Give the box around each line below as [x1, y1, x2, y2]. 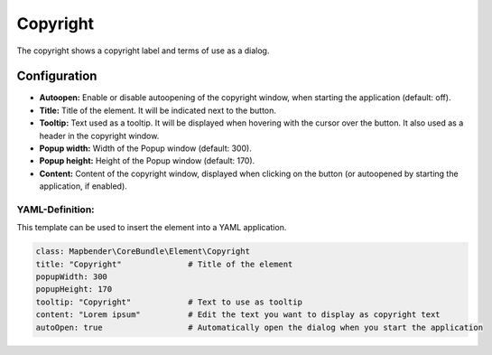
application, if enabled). [39, 181, 128, 192]
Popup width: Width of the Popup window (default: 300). [39, 143, 252, 154]
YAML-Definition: [16, 203, 95, 216]
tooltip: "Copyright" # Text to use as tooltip [35, 296, 302, 307]
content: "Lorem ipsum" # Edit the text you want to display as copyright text [35, 310, 441, 320]
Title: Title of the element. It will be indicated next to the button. [39, 105, 277, 116]
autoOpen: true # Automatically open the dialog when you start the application [35, 322, 483, 332]
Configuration [16, 69, 97, 84]
